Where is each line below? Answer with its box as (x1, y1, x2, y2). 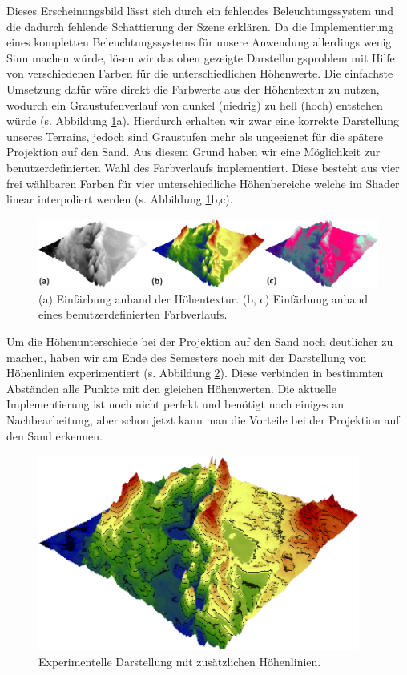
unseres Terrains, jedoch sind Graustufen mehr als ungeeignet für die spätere (6, 127, 383, 144)
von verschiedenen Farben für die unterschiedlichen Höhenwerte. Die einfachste (6, 65, 393, 82)
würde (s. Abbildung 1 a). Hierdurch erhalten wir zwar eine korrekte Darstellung (6, 112, 399, 129)
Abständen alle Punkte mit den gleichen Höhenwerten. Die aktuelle (6, 380, 336, 396)
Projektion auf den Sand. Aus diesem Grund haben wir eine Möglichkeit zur (6, 143, 381, 160)
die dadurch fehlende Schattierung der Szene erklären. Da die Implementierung (6, 18, 394, 34)
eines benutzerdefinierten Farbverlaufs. (38, 306, 228, 323)
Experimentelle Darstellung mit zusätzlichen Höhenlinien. (38, 653, 321, 670)
